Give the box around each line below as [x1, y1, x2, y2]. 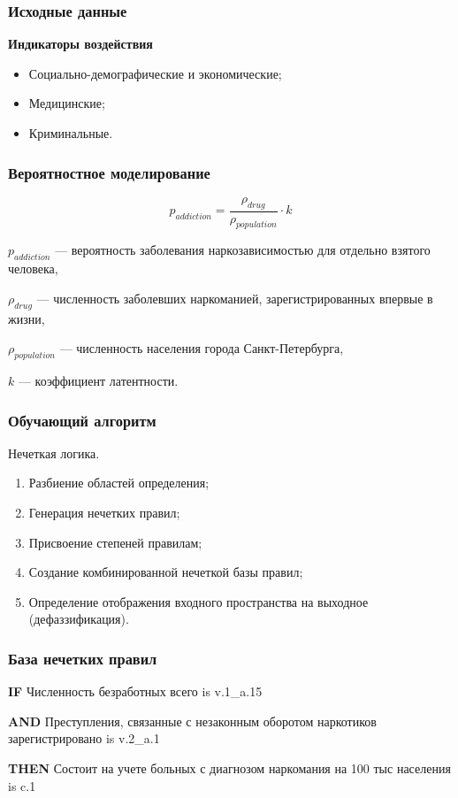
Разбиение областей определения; [28, 473, 210, 492]
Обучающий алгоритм [8, 409, 156, 431]
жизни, [8, 309, 45, 327]
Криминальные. [28, 124, 113, 142]
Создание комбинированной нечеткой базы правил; [28, 563, 303, 581]
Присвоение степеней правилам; [28, 533, 202, 551]
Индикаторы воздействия [8, 35, 153, 53]
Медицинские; [28, 94, 105, 112]
